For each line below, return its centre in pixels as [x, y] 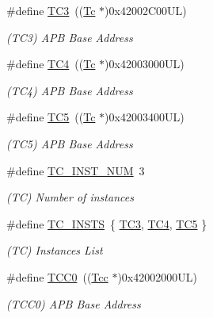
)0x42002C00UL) [146, 10]
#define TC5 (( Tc [51, 117]
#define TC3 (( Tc [51, 10]
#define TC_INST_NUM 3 [76, 170]
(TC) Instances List [55, 250]
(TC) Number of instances [70, 197]
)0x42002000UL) [157, 276]
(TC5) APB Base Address [70, 143]
